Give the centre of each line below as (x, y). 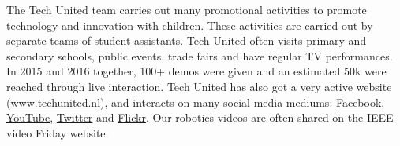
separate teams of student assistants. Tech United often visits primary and (187, 40)
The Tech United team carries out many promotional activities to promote (187, 9)
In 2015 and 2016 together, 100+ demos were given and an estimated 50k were (196, 71)
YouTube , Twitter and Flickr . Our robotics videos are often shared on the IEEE (200, 117)
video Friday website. (58, 132)
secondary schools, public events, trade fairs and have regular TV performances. (200, 55)
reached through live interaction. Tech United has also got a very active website (199, 86)
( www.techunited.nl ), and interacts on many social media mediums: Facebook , (196, 102)
